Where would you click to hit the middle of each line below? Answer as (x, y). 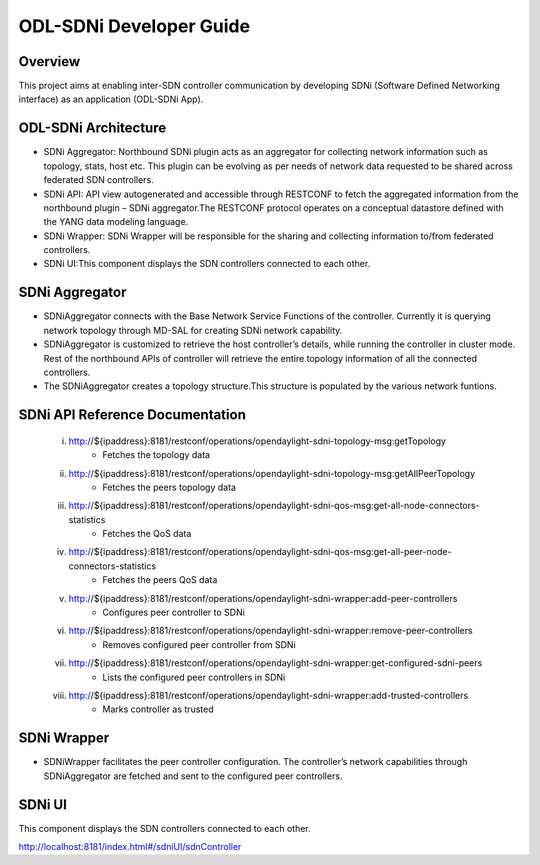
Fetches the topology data (156, 455)
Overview (49, 61)
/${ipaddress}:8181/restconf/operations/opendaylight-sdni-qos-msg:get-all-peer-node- (271, 552)
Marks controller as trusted (158, 709)
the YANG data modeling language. (116, 222)
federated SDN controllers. (98, 180)
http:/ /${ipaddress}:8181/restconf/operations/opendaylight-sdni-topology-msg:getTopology (257, 441)
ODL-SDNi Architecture (92, 128)
